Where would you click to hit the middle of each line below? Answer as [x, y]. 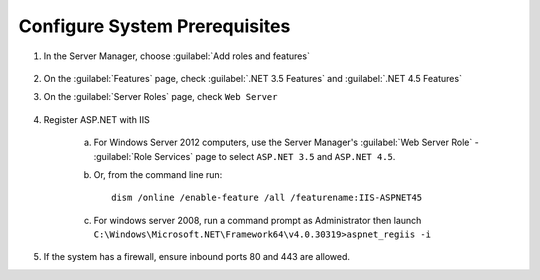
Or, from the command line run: [158, 174]
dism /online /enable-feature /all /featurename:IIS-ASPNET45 [267, 198]
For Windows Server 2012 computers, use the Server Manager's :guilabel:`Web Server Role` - [286, 142]
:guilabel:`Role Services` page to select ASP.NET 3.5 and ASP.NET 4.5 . [244, 156]
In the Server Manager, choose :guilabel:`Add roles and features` [176, 56]
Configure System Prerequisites [154, 26]
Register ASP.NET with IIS [96, 119]
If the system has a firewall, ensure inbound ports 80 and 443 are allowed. [196, 257]
